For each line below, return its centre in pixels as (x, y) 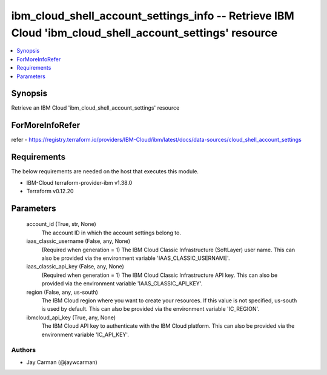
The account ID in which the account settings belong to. (111, 233)
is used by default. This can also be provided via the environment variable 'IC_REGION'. (150, 309)
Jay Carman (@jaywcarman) (62, 362)
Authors (24, 350)
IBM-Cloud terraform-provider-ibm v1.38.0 (79, 182)
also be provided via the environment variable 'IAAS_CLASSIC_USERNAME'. (136, 258)
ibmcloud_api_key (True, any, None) (71, 317)
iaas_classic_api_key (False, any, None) (75, 267)
